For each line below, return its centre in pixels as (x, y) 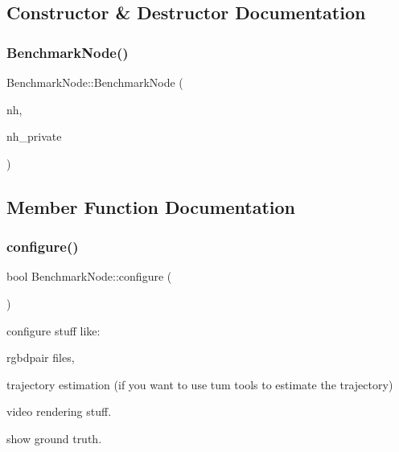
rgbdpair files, (41, 357)
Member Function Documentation (151, 206)
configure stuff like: (53, 330)
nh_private (34, 136)
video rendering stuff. (59, 411)
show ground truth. (54, 438)
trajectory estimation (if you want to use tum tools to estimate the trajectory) (200, 384)
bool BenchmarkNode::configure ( (89, 276)
